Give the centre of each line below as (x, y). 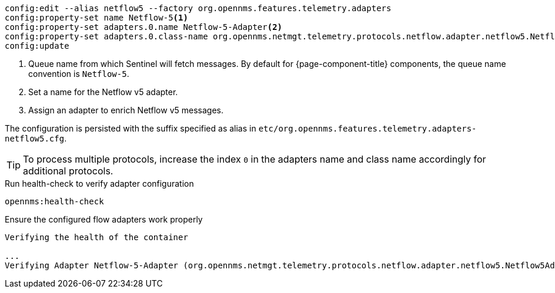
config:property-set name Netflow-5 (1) (96, 18)
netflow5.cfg (35, 139)
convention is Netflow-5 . (79, 74)
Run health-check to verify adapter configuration (99, 183)
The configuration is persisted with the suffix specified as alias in (131, 128)
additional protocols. (68, 171)
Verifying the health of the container (96, 237)
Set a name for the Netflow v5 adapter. (103, 92)
